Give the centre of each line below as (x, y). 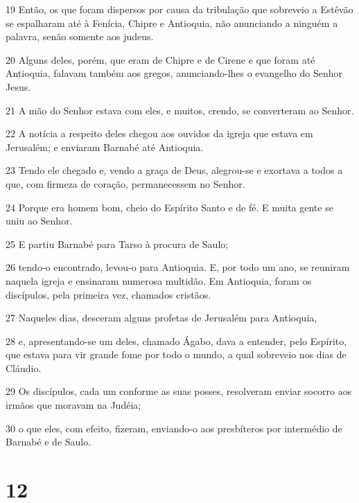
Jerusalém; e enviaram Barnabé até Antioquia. (105, 147)
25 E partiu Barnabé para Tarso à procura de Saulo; (117, 244)
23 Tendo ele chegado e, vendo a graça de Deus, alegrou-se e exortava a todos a (174, 170)
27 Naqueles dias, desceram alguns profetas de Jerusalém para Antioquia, (161, 318)
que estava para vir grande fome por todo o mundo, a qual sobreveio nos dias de (176, 354)
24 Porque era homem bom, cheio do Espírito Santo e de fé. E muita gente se (169, 207)
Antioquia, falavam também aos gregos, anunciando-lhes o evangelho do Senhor (174, 73)
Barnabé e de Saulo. (49, 442)
